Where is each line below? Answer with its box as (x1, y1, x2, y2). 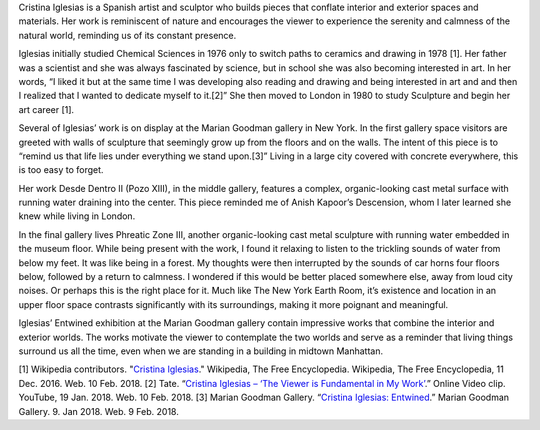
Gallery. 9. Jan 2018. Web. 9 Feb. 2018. (18, 405, 179, 417)
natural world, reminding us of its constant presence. (18, 29, 237, 41)
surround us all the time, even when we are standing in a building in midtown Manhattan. (18, 345, 384, 357)
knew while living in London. (18, 210, 136, 222)
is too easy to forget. (18, 164, 104, 176)
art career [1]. (18, 103, 75, 115)
